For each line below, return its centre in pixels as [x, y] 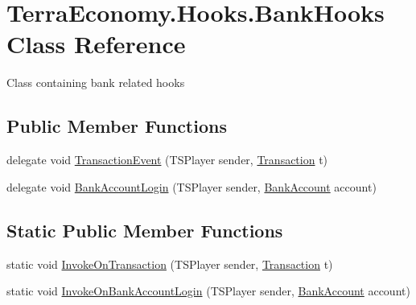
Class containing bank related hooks [96, 82]
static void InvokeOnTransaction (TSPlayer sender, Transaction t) [170, 264]
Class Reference [96, 44]
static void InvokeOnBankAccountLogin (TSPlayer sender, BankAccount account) [208, 291]
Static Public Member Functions [145, 230]
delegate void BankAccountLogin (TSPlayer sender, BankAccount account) [192, 186]
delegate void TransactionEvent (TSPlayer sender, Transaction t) [167, 160]
